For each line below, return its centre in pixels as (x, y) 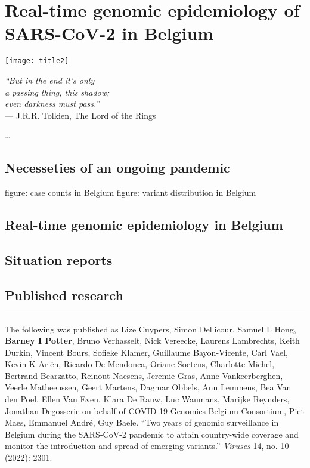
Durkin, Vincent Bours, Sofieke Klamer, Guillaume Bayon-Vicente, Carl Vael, (146, 352)
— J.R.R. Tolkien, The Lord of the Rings (80, 115)
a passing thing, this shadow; (57, 92)
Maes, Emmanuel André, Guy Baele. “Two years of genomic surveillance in (142, 422)
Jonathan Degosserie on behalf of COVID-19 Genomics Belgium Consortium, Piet (154, 410)
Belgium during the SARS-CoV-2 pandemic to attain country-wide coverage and (152, 434)
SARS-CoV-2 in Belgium (109, 33)
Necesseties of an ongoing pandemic (117, 167)
